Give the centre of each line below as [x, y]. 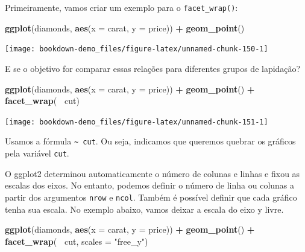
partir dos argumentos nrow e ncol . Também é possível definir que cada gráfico [151, 197]
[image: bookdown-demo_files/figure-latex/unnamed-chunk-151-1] [137, 122]
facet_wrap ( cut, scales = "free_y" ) [77, 241]
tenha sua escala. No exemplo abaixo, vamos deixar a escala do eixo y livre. [144, 209]
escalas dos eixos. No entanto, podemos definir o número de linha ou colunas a [150, 185]
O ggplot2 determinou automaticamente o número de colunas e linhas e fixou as [152, 173]
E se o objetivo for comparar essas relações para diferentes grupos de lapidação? [153, 68]
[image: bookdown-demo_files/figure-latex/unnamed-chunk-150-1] [137, 49]
